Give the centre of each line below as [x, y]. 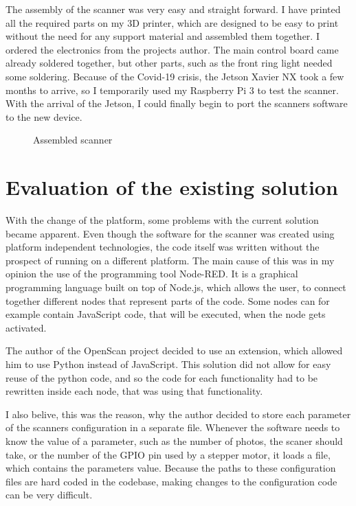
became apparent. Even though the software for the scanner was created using [170, 233]
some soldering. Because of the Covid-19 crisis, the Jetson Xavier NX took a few [175, 76]
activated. [26, 327]
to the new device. [44, 116]
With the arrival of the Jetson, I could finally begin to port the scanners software [177, 103]
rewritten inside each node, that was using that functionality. [134, 391]
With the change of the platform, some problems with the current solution [162, 220]
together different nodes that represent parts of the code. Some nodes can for [168, 300]
